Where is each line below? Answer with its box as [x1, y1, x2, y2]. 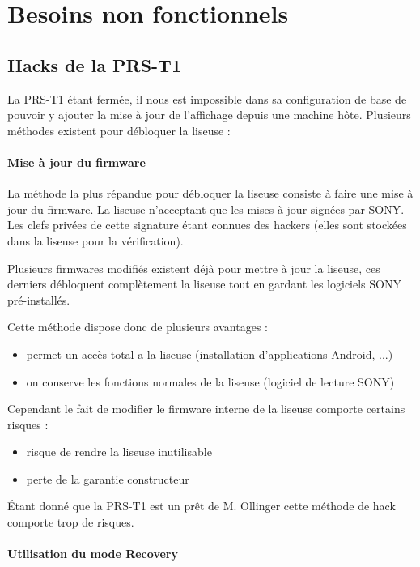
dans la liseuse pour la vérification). [7, 232, 184, 249]
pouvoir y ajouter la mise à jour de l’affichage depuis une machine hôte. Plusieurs [7, 106, 411, 123]
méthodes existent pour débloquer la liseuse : [7, 122, 231, 139]
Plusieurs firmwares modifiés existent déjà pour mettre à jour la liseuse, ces [7, 259, 380, 276]
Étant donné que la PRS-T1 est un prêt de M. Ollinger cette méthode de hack [7, 497, 396, 514]
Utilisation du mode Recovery [7, 545, 178, 562]
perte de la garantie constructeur [26, 470, 189, 487]
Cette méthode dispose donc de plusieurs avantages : [7, 318, 268, 335]
